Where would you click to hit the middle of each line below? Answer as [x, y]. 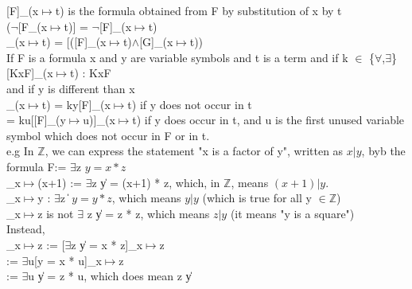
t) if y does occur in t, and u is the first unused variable [268, 120]
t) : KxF [90, 73]
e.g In [20, 151]
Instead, [26, 229]
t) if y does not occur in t [190, 104]
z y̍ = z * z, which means [148, 213]
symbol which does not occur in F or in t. [108, 135]
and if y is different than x [71, 88]
